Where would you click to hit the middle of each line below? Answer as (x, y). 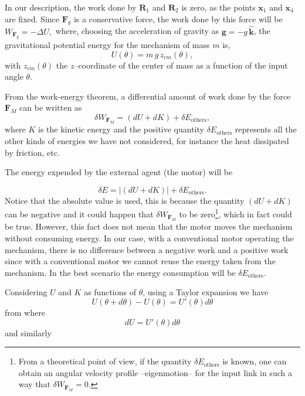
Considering (26, 292)
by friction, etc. (32, 152)
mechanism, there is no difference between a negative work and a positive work (147, 249)
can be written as (51, 107)
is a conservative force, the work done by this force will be (178, 18)
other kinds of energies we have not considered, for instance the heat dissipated (147, 140)
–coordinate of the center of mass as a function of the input (181, 65)
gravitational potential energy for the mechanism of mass (107, 45)
